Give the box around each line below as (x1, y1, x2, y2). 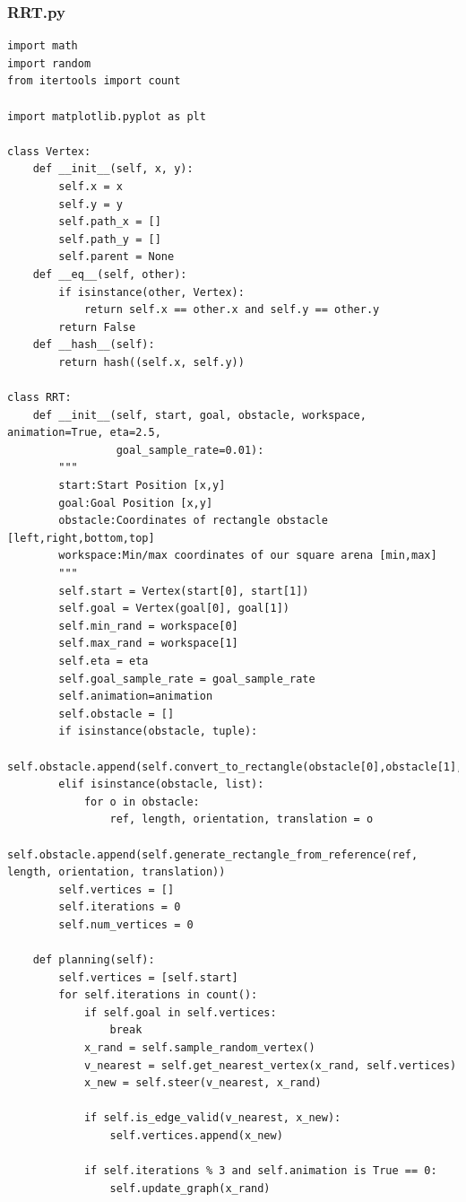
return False (58, 320, 136, 334)
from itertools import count (7, 74, 181, 88)
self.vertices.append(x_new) (109, 1129, 283, 1143)
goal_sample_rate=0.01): (116, 443, 264, 457)
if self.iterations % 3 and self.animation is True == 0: (83, 1164, 437, 1178)
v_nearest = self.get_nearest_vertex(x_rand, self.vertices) (83, 1058, 457, 1072)
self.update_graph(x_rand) (109, 1181, 271, 1195)
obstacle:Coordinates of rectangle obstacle (58, 514, 328, 527)
